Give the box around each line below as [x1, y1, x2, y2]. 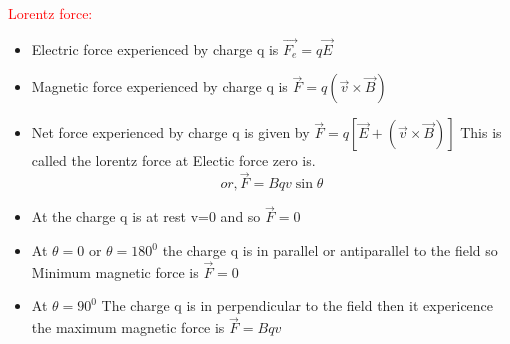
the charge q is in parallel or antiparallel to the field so [162, 240, 498, 261]
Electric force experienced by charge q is [31, 38, 279, 59]
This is [460, 122, 502, 143]
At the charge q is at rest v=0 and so [31, 206, 261, 227]
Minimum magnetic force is [31, 261, 199, 282]
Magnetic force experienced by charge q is [31, 76, 288, 97]
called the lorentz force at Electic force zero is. [31, 150, 316, 171]
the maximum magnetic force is [31, 317, 225, 338]
